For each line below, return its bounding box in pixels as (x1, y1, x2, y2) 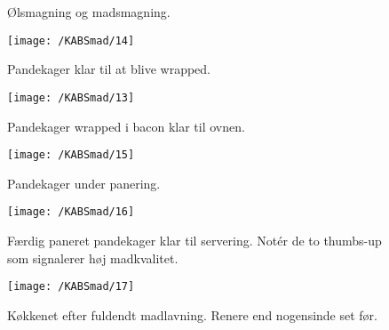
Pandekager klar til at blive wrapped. (7, 60, 211, 78)
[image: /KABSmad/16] (7, 205, 135, 219)
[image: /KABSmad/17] (7, 280, 135, 294)
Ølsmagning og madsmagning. (7, 3, 171, 20)
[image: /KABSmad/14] (7, 34, 135, 47)
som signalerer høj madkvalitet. (7, 248, 179, 267)
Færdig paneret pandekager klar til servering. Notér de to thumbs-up (7, 231, 382, 249)
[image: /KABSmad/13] (7, 91, 135, 104)
